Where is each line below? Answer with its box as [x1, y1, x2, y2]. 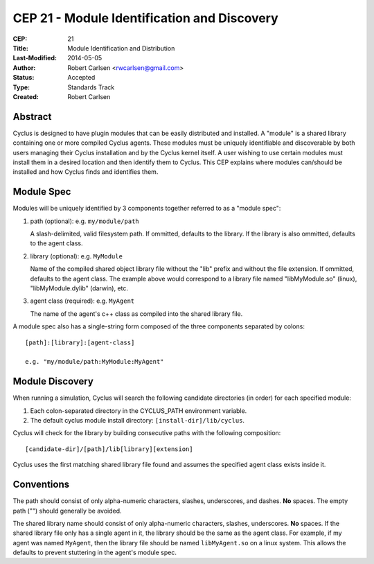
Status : [12, 73, 35, 82]
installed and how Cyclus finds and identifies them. [12, 168, 159, 176]
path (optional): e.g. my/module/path [30, 217, 140, 225]
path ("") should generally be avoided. [12, 506, 122, 515]
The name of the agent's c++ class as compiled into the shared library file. [30, 309, 243, 318]
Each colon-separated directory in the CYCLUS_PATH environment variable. [30, 406, 247, 415]
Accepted [67, 73, 96, 82]
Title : [12, 44, 29, 52]
